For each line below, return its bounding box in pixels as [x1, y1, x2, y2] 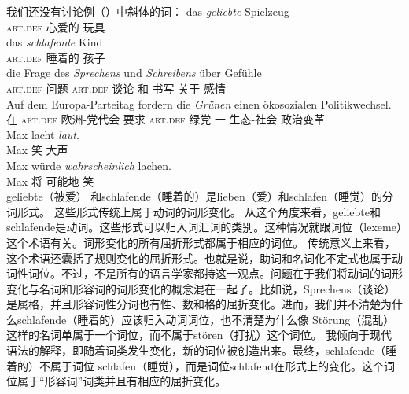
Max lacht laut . [6, 126, 79, 142]
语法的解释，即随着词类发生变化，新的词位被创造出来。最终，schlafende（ [6, 342, 386, 359]
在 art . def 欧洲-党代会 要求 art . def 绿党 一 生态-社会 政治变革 [6, 111, 325, 127]
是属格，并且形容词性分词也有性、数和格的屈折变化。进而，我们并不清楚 [6, 296, 381, 312]
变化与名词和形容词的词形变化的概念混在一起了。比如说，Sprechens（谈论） [6, 280, 396, 296]
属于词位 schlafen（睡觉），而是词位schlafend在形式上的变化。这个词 [50, 357, 396, 374]
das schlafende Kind [6, 34, 103, 50]
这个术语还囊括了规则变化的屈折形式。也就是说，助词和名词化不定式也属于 [6, 249, 392, 266]
